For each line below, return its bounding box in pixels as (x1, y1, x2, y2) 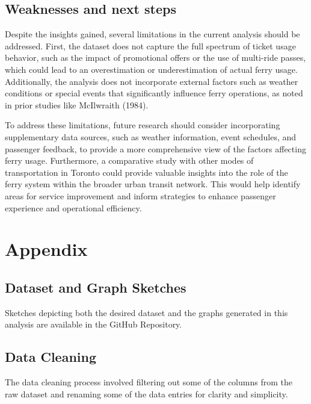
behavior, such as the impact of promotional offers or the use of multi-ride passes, (5, 51, 306, 64)
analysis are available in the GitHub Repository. (5, 318, 182, 331)
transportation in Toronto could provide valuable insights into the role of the (5, 166, 288, 178)
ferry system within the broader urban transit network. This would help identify (5, 178, 301, 190)
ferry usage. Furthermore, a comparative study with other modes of (5, 154, 254, 167)
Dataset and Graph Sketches (5, 278, 186, 296)
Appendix (5, 237, 88, 261)
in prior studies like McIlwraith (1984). (5, 98, 149, 111)
